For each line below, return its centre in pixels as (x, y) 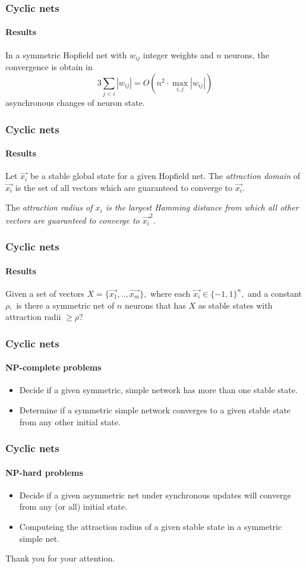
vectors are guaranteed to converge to (72, 220)
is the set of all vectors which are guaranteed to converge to (124, 187)
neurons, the (247, 54)
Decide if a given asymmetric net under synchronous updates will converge (155, 495)
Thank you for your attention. (60, 558)
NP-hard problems (44, 472)
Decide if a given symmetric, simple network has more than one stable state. (158, 390)
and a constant (275, 293)
